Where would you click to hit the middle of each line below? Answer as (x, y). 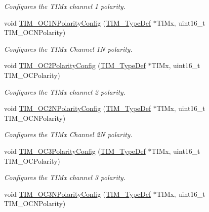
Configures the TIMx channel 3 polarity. (65, 177)
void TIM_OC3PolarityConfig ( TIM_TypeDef (75, 151)
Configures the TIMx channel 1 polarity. (65, 6)
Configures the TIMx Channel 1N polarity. (68, 49)
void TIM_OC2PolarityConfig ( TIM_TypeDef (75, 65)
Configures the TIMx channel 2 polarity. (65, 91)
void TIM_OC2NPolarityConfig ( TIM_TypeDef (78, 108)
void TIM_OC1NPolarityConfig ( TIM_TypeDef (78, 22)
